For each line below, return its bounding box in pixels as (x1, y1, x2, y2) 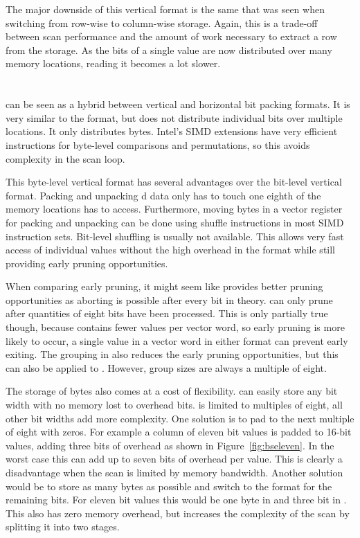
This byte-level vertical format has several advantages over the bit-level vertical (6, 174, 342, 189)
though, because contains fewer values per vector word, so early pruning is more (6, 320, 345, 334)
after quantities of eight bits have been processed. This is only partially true (6, 306, 328, 321)
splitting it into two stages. (6, 519, 120, 534)
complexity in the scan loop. (6, 151, 125, 165)
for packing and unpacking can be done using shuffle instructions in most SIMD (6, 215, 344, 229)
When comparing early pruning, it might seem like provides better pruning (6, 279, 323, 294)
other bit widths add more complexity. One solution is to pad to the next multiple (6, 411, 354, 425)
